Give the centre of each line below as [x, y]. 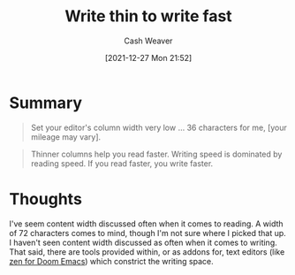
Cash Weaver [148, 41]
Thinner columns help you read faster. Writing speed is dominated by [156, 154]
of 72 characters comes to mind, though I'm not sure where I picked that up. [148, 233]
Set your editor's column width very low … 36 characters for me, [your [159, 127]
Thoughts [45, 199]
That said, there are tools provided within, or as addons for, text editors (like [147, 252]
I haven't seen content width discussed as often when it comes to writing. [144, 242]
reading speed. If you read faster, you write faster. [122, 163]
